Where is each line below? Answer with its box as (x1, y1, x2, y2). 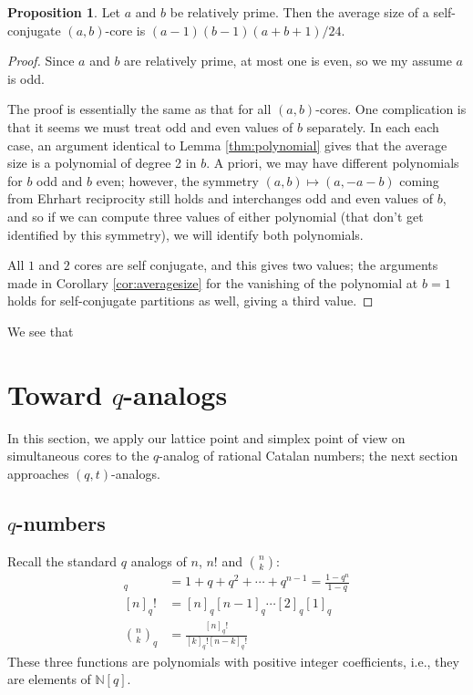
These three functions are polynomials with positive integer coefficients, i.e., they (7, 651, 459, 670)
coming (399, 171, 439, 190)
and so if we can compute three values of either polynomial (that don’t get (7, 206, 424, 225)
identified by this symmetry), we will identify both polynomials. (7, 224, 364, 244)
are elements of (7, 669, 91, 689)
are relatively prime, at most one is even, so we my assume (124, 51, 452, 70)
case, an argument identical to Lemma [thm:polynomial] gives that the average (7, 135, 447, 154)
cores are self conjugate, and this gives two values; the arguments (74, 255, 438, 275)
